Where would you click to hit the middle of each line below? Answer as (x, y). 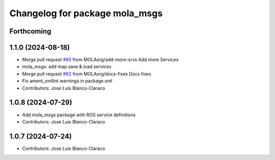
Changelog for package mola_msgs (86, 13)
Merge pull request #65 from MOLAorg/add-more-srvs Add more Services (100, 60)
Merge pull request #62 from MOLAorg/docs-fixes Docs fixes (87, 74)
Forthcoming (30, 31)
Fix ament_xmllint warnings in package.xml (67, 81)
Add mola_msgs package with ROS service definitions (79, 115)
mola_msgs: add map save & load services (67, 67)
